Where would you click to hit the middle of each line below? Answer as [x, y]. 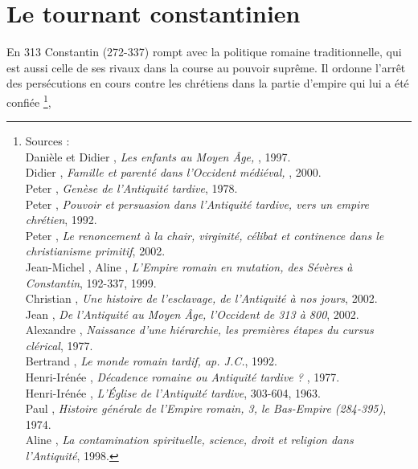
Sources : [47, 141]
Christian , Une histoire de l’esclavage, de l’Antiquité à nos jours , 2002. [201, 298]
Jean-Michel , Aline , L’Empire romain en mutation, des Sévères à [189, 266]
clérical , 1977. [59, 345]
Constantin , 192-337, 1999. [91, 282]
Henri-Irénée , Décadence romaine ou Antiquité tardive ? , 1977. [182, 377]
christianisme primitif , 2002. [95, 251]
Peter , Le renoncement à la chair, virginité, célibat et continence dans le [205, 235]
